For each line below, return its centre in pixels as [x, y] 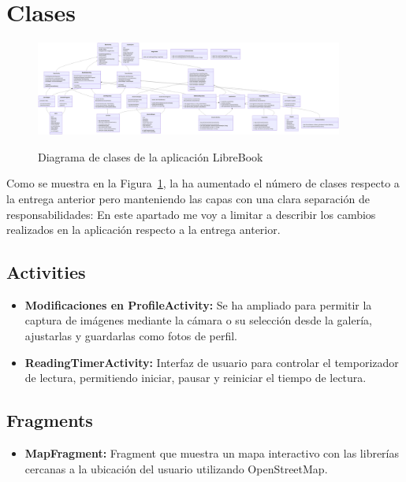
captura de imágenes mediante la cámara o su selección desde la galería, [198, 320]
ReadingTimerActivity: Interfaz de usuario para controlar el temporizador [212, 362]
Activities [46, 272]
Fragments [50, 420]
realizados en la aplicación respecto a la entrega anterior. [143, 230]
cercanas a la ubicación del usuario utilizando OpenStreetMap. [176, 468]
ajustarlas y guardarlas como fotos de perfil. [131, 336]
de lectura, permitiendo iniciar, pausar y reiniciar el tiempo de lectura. [196, 378]
